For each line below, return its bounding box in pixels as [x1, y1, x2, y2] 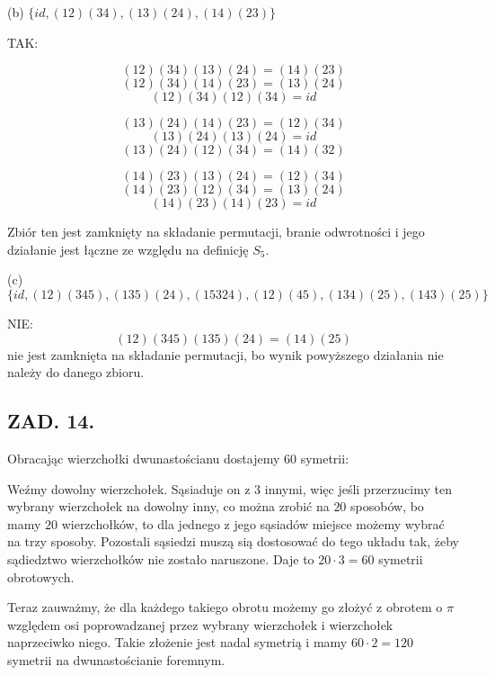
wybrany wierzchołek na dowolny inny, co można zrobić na [7, 497, 330, 516]
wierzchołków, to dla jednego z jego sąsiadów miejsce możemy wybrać [61, 514, 445, 533]
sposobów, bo [350, 497, 424, 516]
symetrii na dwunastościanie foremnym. [7, 650, 225, 669]
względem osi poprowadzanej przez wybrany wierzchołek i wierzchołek [7, 615, 393, 634]
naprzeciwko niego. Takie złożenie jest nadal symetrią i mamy [7, 633, 348, 652]
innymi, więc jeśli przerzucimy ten [264, 479, 452, 498]
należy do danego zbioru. [7, 363, 145, 382]
